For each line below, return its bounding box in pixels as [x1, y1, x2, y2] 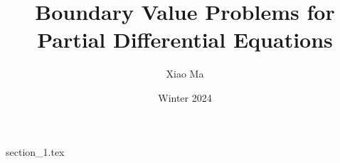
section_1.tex [6, 144, 65, 159]
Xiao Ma [166, 66, 204, 81]
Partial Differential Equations [37, 25, 333, 54]
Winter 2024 [158, 90, 212, 105]
